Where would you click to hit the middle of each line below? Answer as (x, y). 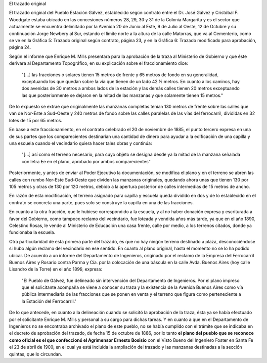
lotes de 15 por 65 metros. (36, 120)
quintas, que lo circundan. (36, 354)
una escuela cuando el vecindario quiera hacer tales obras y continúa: (81, 143)
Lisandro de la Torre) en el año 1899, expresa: (56, 269)
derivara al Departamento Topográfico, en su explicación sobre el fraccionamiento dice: (99, 63)
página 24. (20, 47)
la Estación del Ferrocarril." (49, 301)
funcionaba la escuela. (32, 232)
